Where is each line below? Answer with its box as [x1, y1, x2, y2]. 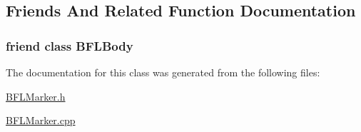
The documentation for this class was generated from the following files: [6, 65, 320, 79]
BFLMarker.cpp [6, 113, 76, 128]
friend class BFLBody [6, 36, 133, 54]
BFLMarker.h [6, 88, 66, 103]
